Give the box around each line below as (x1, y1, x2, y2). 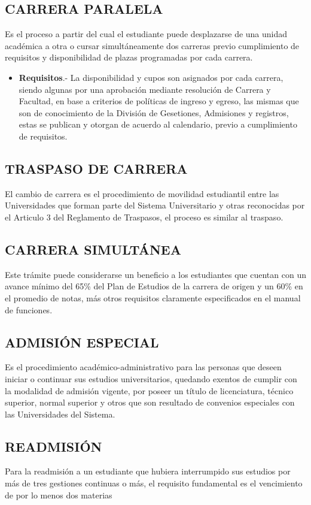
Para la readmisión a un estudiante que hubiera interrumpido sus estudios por (5, 465, 291, 477)
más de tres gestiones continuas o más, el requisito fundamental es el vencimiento (5, 477, 303, 489)
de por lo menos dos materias (5, 488, 112, 501)
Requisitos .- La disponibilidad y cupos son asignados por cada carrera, (19, 71, 283, 83)
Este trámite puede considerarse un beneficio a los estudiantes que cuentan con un (5, 268, 306, 280)
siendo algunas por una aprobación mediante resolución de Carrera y (19, 83, 271, 95)
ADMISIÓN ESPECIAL (5, 332, 159, 351)
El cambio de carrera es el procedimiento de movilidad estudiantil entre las (5, 187, 279, 199)
